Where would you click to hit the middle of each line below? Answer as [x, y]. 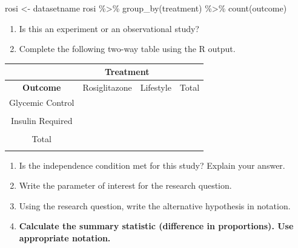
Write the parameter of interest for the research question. [125, 185]
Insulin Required [42, 121]
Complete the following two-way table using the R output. [127, 49]
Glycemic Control [42, 102]
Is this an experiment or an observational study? [109, 28]
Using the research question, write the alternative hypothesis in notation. [155, 205]
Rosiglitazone [107, 87]
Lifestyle [156, 87]
